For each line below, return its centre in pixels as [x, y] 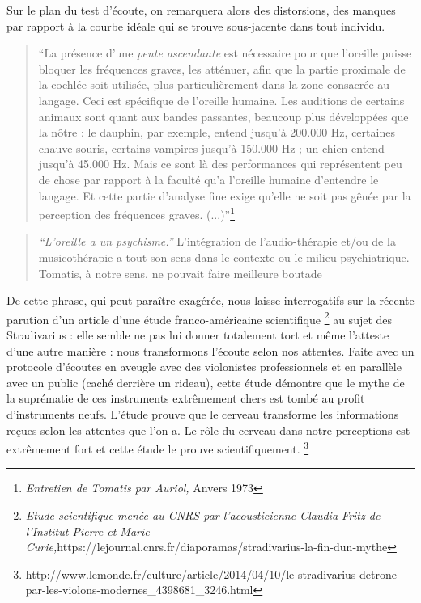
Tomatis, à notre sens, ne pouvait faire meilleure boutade [180, 273]
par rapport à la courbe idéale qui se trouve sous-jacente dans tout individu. [196, 25]
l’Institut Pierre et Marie [87, 531]
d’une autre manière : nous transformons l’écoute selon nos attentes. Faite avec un [210, 350]
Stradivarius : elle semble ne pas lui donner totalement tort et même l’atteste [198, 335]
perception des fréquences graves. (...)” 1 [137, 213]
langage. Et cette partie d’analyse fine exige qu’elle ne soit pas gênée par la [225, 195]
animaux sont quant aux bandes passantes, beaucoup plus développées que [223, 116]
